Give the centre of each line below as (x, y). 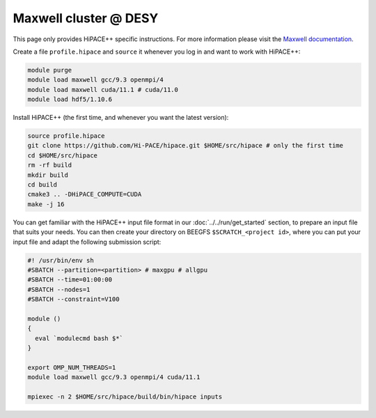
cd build (42, 185)
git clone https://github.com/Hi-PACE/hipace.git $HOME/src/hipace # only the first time (186, 146)
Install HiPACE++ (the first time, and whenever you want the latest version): (121, 118)
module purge (50, 70)
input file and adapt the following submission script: (87, 242)
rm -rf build (50, 165)
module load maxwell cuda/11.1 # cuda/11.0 (103, 90)
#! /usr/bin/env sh (61, 260)
